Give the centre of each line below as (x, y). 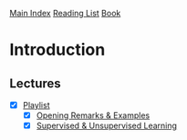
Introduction (57, 50)
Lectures (35, 83)
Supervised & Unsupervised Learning (107, 125)
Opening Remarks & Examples (93, 115)
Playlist (36, 105)
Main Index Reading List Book (65, 13)
